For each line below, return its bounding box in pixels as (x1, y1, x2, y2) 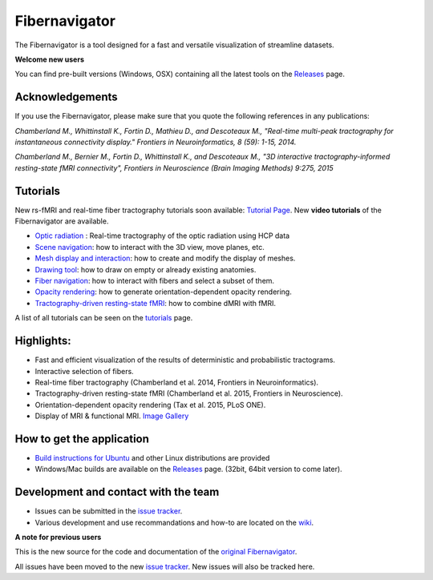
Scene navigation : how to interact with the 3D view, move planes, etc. (34, 242, 265, 252)
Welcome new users (14, 54, 84, 64)
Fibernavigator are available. (14, 216, 109, 226)
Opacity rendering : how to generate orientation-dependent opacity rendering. (34, 287, 292, 296)
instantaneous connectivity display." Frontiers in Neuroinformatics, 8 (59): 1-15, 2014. (14, 137, 297, 147)
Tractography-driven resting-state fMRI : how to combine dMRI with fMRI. (34, 298, 277, 308)
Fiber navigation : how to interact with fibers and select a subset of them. (34, 276, 275, 286)
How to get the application (14, 432, 150, 445)
